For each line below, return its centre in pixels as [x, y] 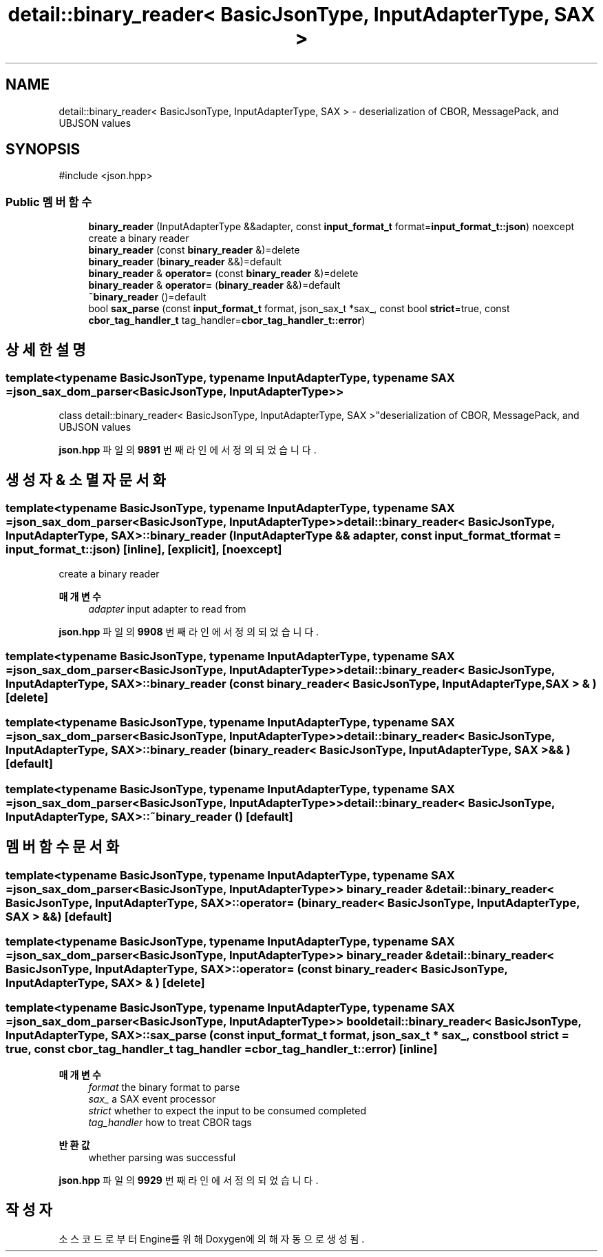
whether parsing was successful [162, 1157]
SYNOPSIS [43, 150]
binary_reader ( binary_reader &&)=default [185, 262]
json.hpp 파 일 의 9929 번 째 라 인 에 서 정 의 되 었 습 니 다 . [189, 1180]
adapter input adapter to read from [167, 609]
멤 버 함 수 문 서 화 [63, 847]
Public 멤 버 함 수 [49, 202]
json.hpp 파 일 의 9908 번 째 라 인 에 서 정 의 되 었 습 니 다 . [189, 631]
